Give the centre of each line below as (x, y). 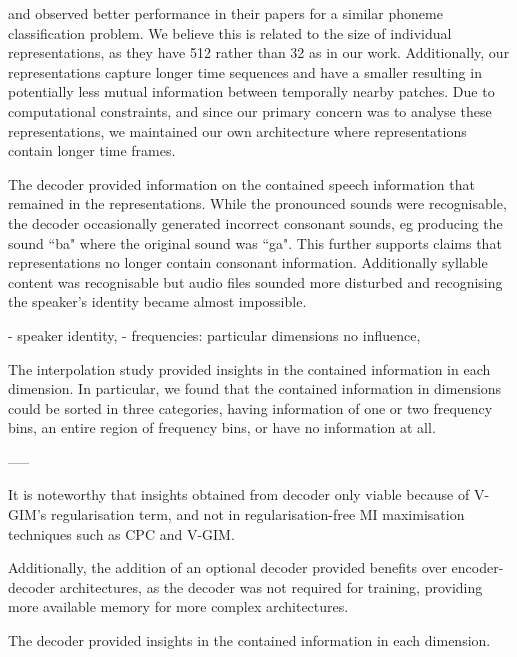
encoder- (477, 567)
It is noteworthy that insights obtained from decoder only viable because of (239, 494)
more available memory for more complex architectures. (178, 606)
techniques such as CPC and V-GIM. (121, 533)
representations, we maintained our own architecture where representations (237, 130)
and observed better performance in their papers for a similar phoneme (225, 13)
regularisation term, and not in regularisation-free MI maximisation (257, 514)
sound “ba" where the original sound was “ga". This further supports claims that (255, 242)
